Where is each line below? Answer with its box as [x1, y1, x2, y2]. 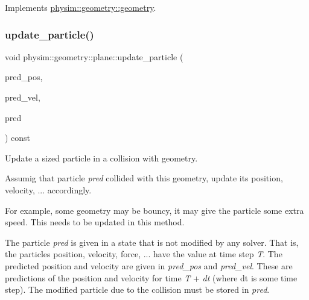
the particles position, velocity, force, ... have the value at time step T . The [5, 248, 282, 260]
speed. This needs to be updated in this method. [5, 216, 185, 228]
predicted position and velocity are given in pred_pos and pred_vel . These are [5, 259, 293, 272]
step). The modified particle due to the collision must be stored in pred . [5, 283, 270, 296]
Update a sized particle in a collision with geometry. [5, 151, 198, 164]
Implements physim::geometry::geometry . [5, 1, 156, 13]
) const [5, 131, 31, 144]
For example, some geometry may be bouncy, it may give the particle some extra [5, 204, 304, 216]
